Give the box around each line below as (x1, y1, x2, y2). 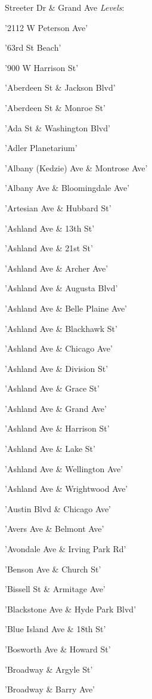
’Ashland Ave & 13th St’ (5, 221, 95, 234)
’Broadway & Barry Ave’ (5, 683, 95, 695)
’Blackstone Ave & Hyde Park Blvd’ (5, 602, 137, 615)
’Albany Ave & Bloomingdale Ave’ (5, 181, 130, 194)
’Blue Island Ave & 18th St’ (5, 623, 106, 635)
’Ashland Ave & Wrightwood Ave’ (5, 482, 128, 495)
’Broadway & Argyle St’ (5, 663, 93, 675)
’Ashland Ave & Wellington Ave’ (5, 462, 123, 475)
